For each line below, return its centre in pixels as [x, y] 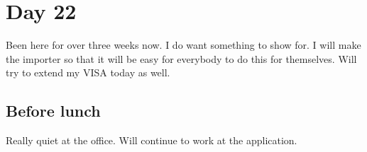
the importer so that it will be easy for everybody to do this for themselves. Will [181, 58]
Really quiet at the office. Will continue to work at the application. [152, 140]
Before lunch [53, 111]
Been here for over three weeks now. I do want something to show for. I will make [183, 45]
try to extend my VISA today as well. [88, 72]
